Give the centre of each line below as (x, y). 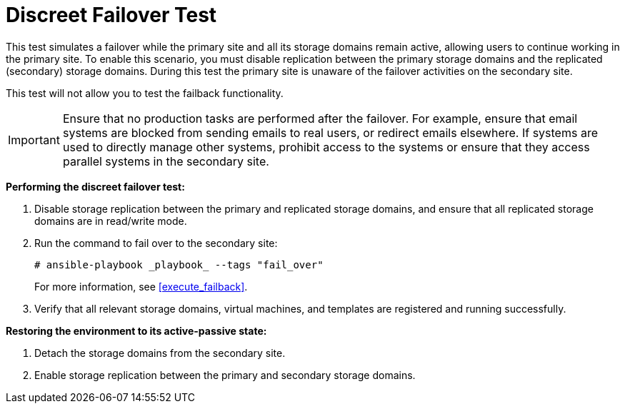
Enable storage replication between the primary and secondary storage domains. (225, 375)
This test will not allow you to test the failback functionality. (145, 93)
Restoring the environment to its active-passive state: (136, 330)
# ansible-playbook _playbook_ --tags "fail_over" (179, 264)
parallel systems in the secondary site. (166, 161)
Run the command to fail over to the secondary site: (156, 243)
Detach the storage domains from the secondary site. (160, 353)
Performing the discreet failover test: (95, 186)
